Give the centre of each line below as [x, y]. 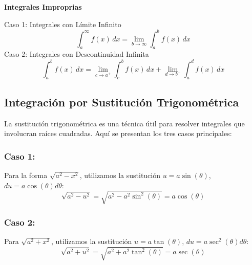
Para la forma [26, 175]
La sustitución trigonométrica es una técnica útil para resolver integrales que [124, 123]
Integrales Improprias [43, 7]
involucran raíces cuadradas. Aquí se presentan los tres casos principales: [118, 133]
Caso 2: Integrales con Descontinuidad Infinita [77, 54]
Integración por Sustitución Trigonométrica [122, 102]
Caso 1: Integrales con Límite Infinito [63, 24]
